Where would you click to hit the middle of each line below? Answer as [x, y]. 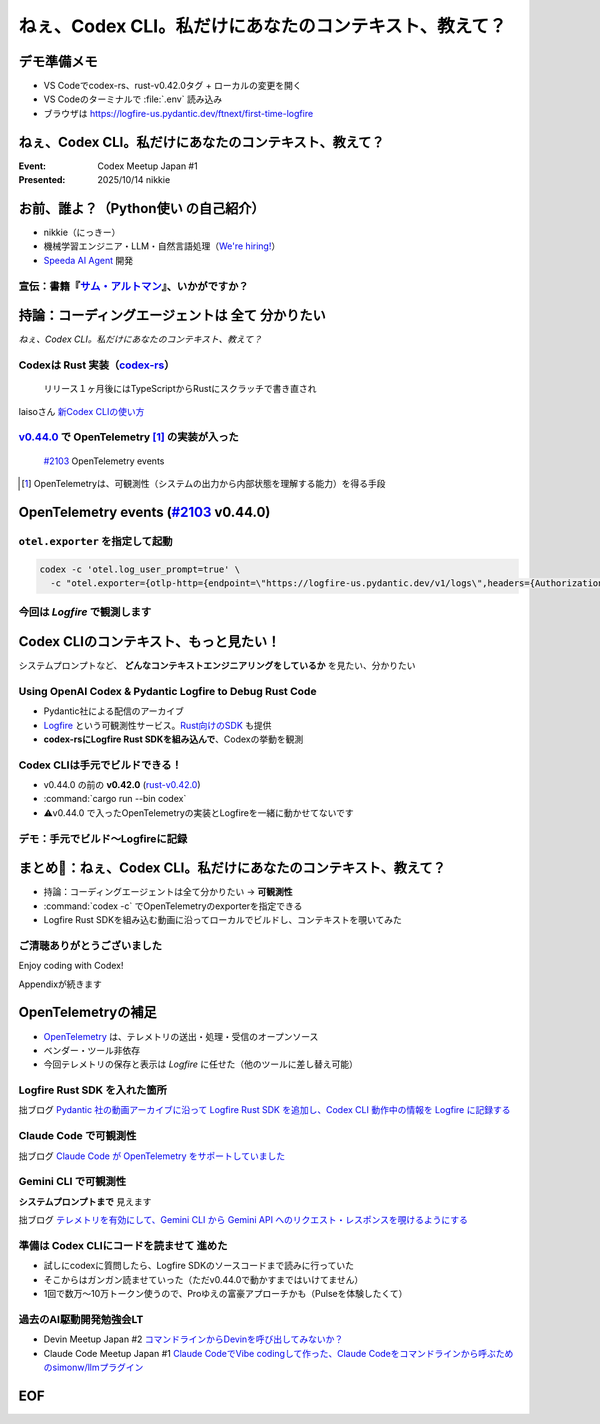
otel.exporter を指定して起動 [95, 541]
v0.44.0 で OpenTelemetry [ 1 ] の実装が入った [128, 437]
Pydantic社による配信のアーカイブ [113, 711]
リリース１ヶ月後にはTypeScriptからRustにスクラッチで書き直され [180, 389]
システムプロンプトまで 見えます [85, 1201]
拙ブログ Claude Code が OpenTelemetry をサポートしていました [151, 1156]
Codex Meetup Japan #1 [148, 166]
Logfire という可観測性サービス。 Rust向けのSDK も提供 [157, 725]
